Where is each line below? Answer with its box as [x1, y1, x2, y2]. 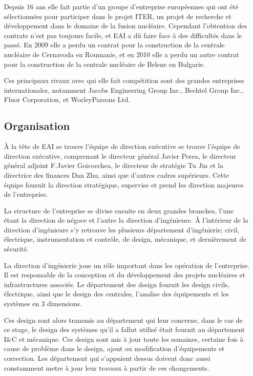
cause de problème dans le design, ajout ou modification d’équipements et [4, 343, 225, 354]
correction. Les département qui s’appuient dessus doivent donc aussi [4, 353, 211, 363]
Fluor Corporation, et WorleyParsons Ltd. [4, 94, 130, 104]
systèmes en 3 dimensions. [4, 298, 82, 309]
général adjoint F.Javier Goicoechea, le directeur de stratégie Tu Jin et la [4, 160, 223, 170]
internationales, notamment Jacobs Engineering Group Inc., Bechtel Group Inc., [4, 84, 244, 95]
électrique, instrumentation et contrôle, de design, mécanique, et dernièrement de [4, 234, 247, 244]
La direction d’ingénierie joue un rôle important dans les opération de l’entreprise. [4, 260, 250, 270]
